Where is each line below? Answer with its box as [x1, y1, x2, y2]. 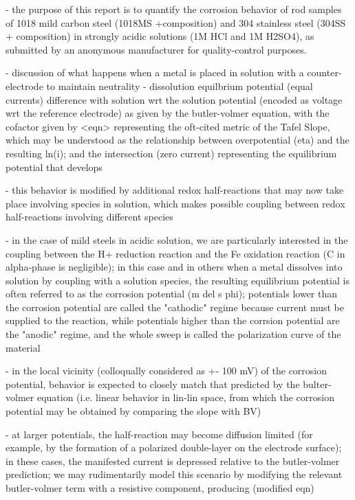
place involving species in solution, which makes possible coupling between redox [6, 196, 345, 210]
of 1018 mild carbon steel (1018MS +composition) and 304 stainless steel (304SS [6, 15, 346, 30]
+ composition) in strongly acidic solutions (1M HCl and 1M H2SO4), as [6, 29, 314, 43]
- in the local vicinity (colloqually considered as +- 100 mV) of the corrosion [6, 363, 327, 378]
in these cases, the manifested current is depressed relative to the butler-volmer [6, 453, 340, 468]
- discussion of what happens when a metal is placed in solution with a [6, 65, 304, 80]
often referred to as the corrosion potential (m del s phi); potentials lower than [6, 286, 337, 301]
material [6, 340, 41, 354]
